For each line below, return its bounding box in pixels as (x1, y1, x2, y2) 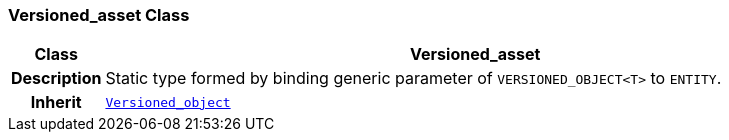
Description (11, 68, 102, 89)
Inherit (30, 92, 82, 113)
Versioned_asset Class (8, 5, 190, 25)
